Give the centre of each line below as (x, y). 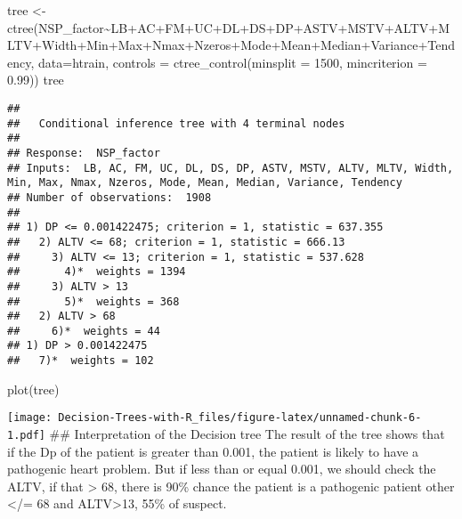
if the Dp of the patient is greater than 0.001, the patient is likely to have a (213, 451)
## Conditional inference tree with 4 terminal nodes (176, 123)
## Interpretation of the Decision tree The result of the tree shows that (247, 434)
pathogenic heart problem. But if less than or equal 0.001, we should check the (222, 469)
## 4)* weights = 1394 (97, 272)
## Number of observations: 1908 (109, 197)
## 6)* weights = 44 (84, 331)
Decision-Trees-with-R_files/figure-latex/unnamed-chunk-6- (240, 418)
